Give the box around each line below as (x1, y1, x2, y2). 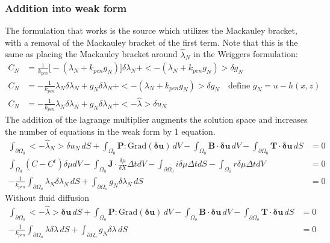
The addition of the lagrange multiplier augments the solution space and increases (5, 113, 308, 126)
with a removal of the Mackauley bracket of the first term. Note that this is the (5, 35, 298, 48)
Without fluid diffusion (5, 191, 90, 204)
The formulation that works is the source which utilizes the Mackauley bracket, (5, 24, 297, 37)
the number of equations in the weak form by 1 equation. (5, 125, 216, 137)
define (228, 81, 251, 90)
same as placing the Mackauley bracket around (5, 48, 178, 60)
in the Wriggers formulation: (193, 48, 298, 60)
